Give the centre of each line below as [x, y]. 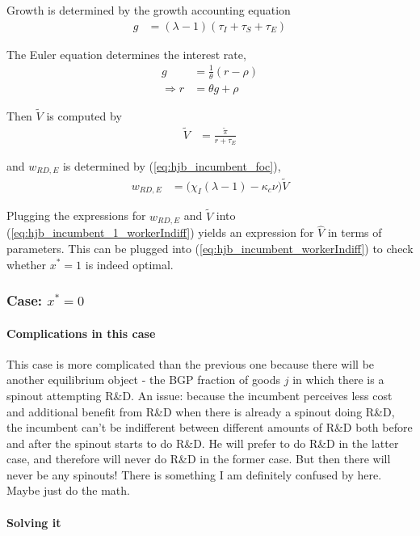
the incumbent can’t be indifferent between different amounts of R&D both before [210, 427]
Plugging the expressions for [76, 215]
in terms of [355, 232]
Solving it [34, 522]
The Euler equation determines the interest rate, [126, 54]
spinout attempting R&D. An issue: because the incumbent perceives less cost [199, 395]
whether [27, 264]
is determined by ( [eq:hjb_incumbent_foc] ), [172, 165]
